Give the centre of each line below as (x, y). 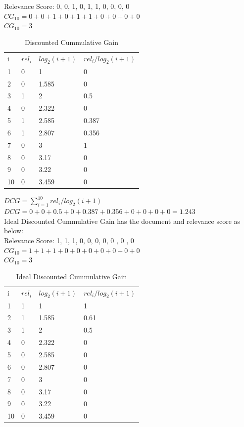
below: (14, 231)
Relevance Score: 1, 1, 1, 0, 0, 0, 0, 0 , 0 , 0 (69, 240)
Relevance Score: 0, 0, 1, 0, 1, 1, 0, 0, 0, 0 (67, 6)
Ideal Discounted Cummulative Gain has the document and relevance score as (122, 221)
